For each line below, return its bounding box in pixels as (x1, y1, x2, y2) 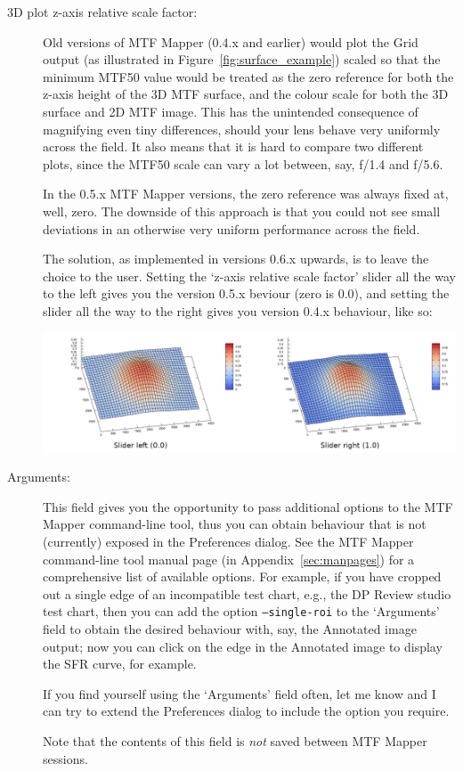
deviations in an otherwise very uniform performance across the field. (43, 219, 420, 238)
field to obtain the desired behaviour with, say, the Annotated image (43, 620, 417, 638)
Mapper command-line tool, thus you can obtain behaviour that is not (43, 515, 426, 533)
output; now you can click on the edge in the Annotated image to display (43, 637, 443, 655)
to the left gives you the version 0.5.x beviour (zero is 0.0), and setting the (43, 284, 450, 303)
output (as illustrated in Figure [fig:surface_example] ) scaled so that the (43, 50, 441, 69)
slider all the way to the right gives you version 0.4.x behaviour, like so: (43, 301, 433, 320)
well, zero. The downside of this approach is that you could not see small (43, 201, 441, 220)
